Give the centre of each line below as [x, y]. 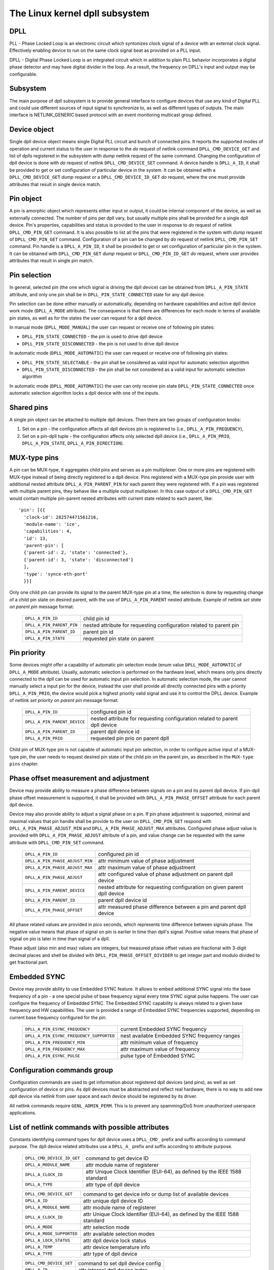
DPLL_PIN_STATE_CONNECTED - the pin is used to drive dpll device [92, 337]
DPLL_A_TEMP [39, 1247]
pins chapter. [24, 764]
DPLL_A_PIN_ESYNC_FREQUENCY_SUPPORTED [70, 1036]
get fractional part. [29, 962]
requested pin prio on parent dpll [130, 738]
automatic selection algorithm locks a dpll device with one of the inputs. [84, 393]
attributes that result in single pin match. [52, 261]
